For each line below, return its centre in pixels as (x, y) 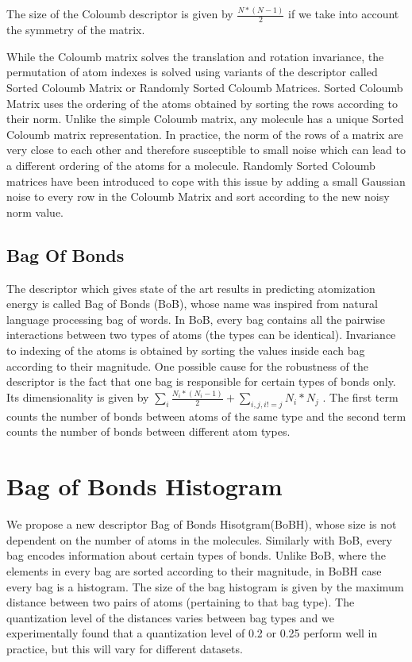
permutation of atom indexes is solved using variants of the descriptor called (192, 72)
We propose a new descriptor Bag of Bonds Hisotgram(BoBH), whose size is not (202, 524)
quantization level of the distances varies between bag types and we (170, 617)
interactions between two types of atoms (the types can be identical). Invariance (201, 335)
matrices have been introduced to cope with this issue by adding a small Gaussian (206, 181)
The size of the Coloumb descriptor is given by (120, 14)
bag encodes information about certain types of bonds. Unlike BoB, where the (196, 555)
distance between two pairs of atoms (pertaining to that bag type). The (181, 602)
